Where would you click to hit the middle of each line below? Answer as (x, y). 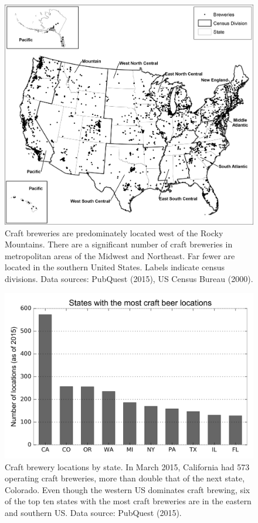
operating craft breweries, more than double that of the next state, (125, 478)
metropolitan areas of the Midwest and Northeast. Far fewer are (120, 255)
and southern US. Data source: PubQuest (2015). (93, 512)
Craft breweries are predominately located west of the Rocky (114, 232)
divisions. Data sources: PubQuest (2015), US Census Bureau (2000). (129, 279)
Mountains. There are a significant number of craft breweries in (119, 244)
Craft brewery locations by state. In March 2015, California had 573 (127, 466)
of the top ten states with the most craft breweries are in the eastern (128, 501)
